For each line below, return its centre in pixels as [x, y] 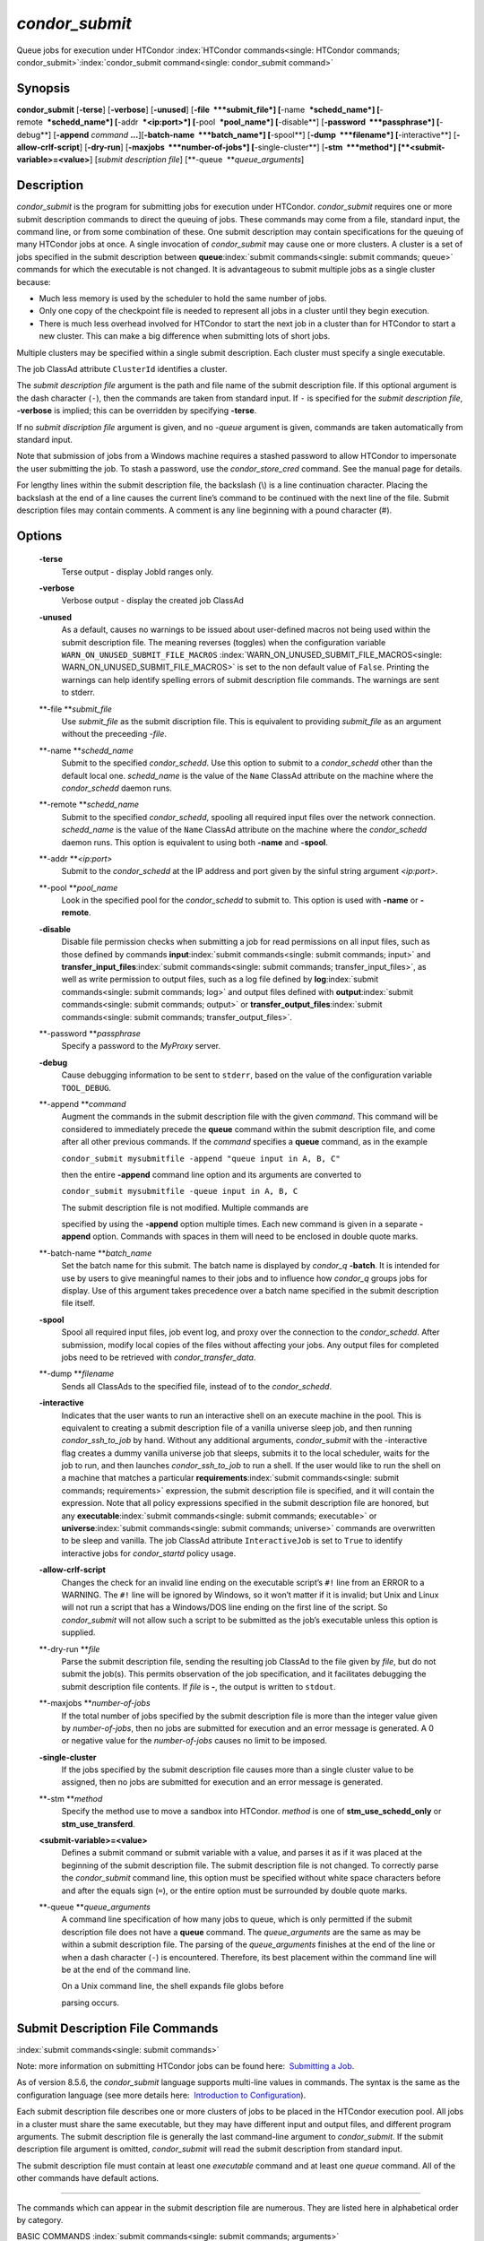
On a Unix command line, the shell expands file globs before [173, 1986]
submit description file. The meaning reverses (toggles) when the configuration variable [224, 642]
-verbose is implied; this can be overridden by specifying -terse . [137, 411]
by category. [40, 2219]
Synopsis [43, 88]
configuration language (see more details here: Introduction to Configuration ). [161, 2095]
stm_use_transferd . [99, 1823]
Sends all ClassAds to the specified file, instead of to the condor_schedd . [196, 1386]
